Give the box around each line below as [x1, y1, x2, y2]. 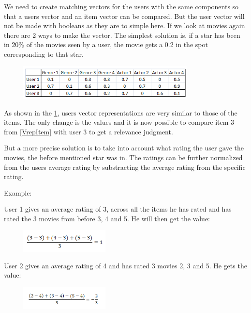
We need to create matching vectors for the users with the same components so [4, 1, 239, 11]
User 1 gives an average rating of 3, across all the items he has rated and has [4, 204, 232, 214]
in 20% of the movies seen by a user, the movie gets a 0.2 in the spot [4, 39, 208, 49]
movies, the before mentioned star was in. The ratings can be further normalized [4, 152, 243, 162]
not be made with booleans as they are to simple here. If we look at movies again [4, 20, 245, 31]
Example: [4, 187, 32, 198]
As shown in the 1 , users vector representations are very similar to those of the [4, 107, 237, 117]
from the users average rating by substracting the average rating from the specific [4, 162, 246, 172]
